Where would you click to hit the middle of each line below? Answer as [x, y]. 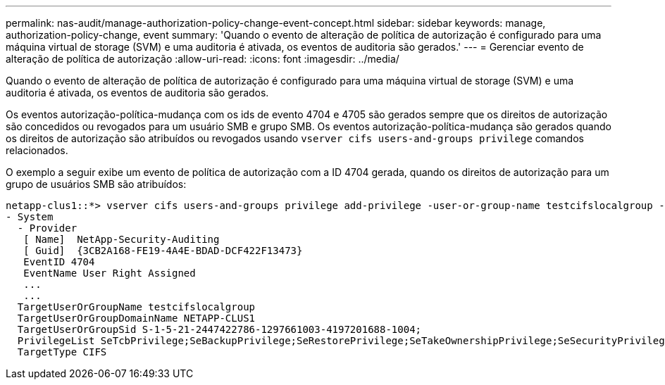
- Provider [47, 228]
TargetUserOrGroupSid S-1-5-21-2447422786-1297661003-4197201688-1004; [219, 329]
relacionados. [37, 150]
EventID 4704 [59, 262]
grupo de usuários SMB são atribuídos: [96, 184]
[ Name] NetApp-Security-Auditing [122, 239]
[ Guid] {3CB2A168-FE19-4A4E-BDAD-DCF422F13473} [163, 251]
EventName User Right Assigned [110, 273]
